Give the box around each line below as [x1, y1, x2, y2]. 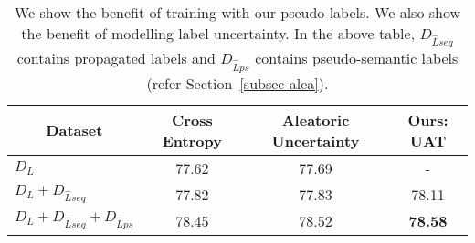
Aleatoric [281, 108, 350, 130]
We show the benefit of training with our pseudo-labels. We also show [14, 2, 461, 23]
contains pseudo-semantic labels [255, 47, 459, 69]
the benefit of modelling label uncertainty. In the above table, [21, 23, 416, 44]
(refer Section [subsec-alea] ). [146, 72, 329, 94]
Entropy [162, 129, 222, 151]
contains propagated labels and [16, 47, 216, 69]
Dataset [46, 119, 103, 141]
